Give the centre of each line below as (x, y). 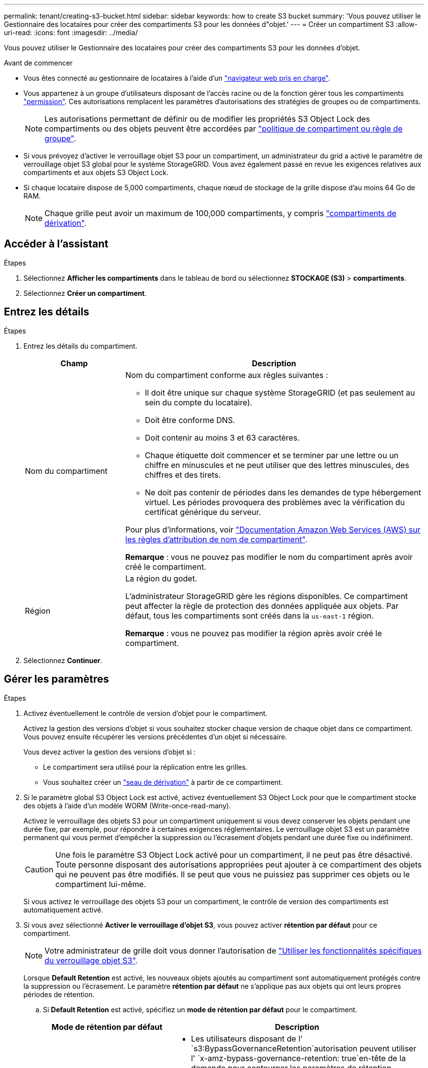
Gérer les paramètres (57, 679)
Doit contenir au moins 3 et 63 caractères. (222, 437)
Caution (39, 869)
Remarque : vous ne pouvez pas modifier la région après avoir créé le (254, 633)
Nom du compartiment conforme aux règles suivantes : (227, 375)
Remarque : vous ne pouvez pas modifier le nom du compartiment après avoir (269, 557)
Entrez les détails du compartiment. (80, 346)
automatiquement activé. (63, 910)
